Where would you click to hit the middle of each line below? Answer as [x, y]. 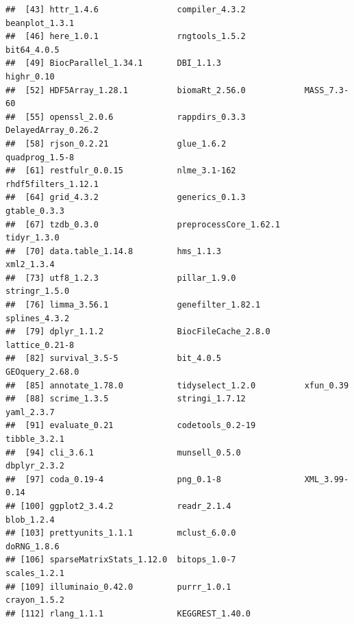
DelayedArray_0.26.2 [52, 130]
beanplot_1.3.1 [40, 23]
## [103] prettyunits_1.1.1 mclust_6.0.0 [121, 533]
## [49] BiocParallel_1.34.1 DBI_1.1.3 [113, 63]
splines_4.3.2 [38, 318]
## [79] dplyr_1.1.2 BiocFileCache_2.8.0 [138, 332]
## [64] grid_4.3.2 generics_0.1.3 [126, 198]
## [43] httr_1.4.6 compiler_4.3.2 [126, 10]
